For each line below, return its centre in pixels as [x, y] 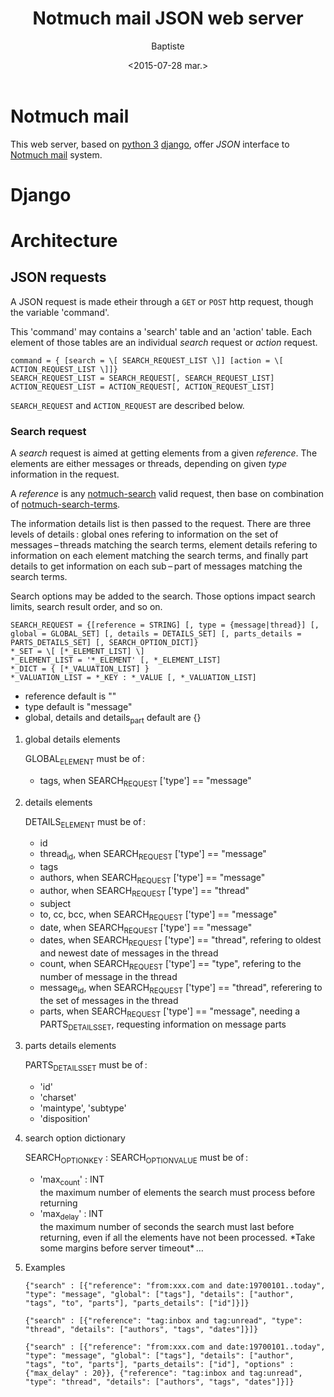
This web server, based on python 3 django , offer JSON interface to [150, 144]
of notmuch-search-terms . [65, 504]
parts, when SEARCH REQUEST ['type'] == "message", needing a [170, 1012]
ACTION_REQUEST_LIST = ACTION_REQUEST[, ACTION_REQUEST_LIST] [142, 387]
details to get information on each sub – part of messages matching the [156, 566]
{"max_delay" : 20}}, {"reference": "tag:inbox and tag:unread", [163, 1373]
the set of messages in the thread [109, 1000]
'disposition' [65, 1119]
